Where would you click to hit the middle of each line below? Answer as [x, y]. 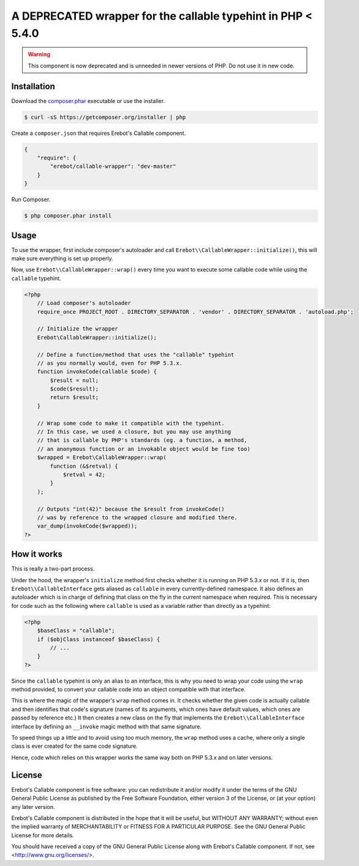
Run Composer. [31, 200]
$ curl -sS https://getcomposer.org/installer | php [105, 117]
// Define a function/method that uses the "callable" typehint [136, 355]
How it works [37, 554]
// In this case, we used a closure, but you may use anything [134, 432]
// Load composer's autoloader [84, 303]
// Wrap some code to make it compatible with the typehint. [131, 423]
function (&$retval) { [84, 466]
